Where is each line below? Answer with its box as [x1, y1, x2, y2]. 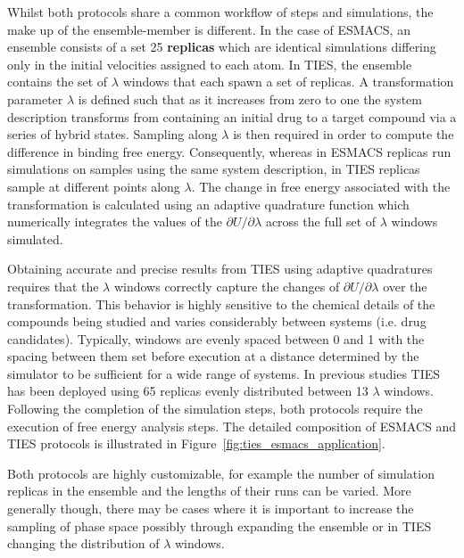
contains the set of [7, 72, 108, 91]
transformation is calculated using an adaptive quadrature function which [7, 194, 410, 213]
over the [383, 276, 427, 295]
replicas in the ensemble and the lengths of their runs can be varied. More [7, 481, 411, 500]
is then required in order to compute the [233, 125, 454, 144]
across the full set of [265, 212, 377, 231]
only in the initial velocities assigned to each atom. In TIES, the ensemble [7, 54, 412, 73]
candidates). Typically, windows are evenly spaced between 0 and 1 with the [7, 329, 425, 348]
